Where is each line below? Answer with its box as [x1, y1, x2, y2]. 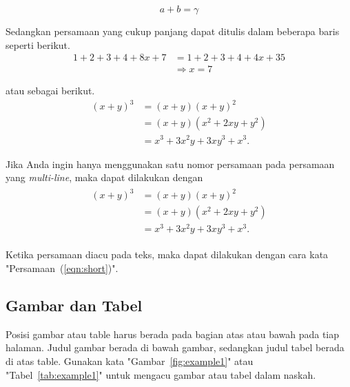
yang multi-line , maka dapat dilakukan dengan [6, 170, 203, 185]
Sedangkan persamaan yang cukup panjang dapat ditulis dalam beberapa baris [6, 24, 340, 38]
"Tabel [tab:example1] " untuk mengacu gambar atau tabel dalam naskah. [6, 367, 316, 381]
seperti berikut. [6, 37, 70, 52]
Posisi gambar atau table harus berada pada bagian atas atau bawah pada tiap [6, 326, 340, 341]
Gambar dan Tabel [6, 294, 143, 315]
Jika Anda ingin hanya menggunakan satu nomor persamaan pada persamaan [6, 156, 335, 171]
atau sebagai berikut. [6, 83, 95, 98]
